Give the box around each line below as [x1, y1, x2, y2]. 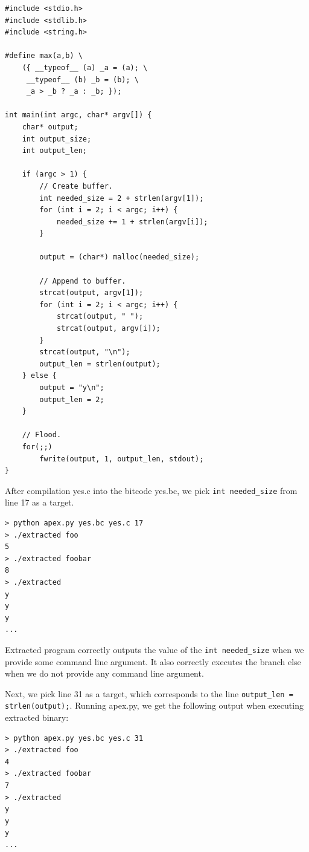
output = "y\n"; [39, 383, 104, 392]
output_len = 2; [39, 395, 104, 404]
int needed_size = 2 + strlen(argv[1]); [39, 193, 204, 203]
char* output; [22, 122, 78, 131]
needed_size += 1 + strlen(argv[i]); [56, 217, 208, 226]
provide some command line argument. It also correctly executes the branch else [5, 655, 301, 668]
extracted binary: [5, 711, 69, 724]
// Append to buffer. [39, 276, 126, 285]
